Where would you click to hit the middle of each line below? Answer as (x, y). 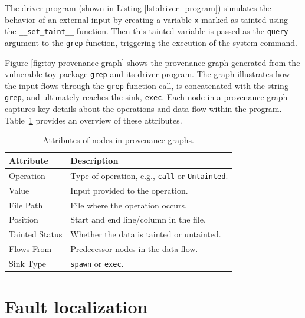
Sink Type (28, 263)
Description (94, 160)
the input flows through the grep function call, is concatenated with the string (147, 85)
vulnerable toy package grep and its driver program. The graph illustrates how (147, 74)
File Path (26, 205)
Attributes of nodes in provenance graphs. (118, 140)
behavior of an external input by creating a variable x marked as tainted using (147, 19)
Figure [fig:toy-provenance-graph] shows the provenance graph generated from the (152, 62)
